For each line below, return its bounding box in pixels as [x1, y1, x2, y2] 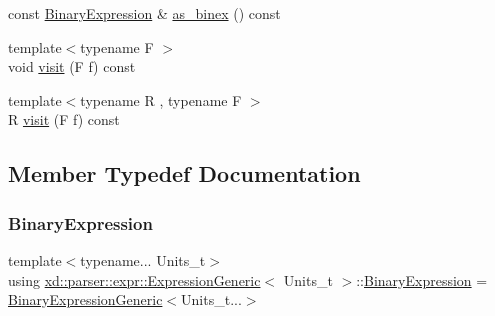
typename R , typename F [80, 89, 242, 110]
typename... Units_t [80, 249, 206, 270]
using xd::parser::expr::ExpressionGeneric [8, 269, 261, 290]
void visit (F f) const [8, 56, 136, 77]
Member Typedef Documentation [8, 158, 361, 189]
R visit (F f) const [8, 109, 120, 130]
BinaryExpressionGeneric [8, 289, 163, 310]
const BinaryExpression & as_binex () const [8, 3, 281, 23]
